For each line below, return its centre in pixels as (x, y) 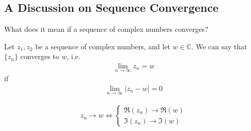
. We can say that (219, 46)
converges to (40, 56)
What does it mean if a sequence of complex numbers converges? (106, 29)
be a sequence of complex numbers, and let (103, 46)
